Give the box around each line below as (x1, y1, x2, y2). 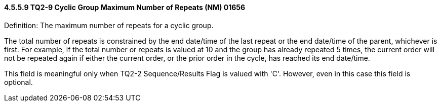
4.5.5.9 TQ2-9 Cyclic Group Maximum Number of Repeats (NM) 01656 (4, 3, 246, 12)
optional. (4, 77, 33, 86)
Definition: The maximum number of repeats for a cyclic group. (4, 21, 214, 30)
